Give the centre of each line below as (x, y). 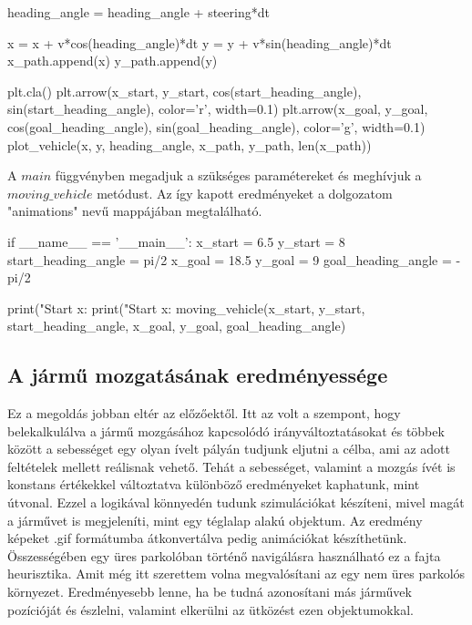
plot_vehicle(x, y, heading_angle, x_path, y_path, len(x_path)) (190, 144)
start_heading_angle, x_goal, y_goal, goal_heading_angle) (177, 326)
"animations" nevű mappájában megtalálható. (135, 211)
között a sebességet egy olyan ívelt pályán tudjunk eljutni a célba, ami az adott (229, 449)
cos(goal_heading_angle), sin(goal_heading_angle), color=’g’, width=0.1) (216, 126)
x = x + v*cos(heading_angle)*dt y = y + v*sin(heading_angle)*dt (200, 42)
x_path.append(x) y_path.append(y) (113, 61)
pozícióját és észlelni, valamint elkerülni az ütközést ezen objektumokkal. (210, 609)
